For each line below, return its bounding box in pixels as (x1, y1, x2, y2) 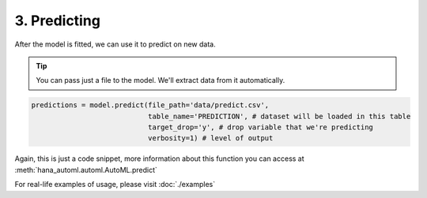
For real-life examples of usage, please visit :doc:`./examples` (14, 180, 216, 189)
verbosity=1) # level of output (147, 134, 274, 143)
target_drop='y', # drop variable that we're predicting (147, 123, 373, 132)
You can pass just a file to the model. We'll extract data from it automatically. (36, 76, 285, 85)
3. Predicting (14, 12, 100, 29)
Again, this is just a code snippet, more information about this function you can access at (14, 154, 304, 163)
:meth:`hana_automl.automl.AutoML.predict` (14, 165, 158, 174)
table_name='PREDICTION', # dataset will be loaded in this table (147, 111, 411, 121)
